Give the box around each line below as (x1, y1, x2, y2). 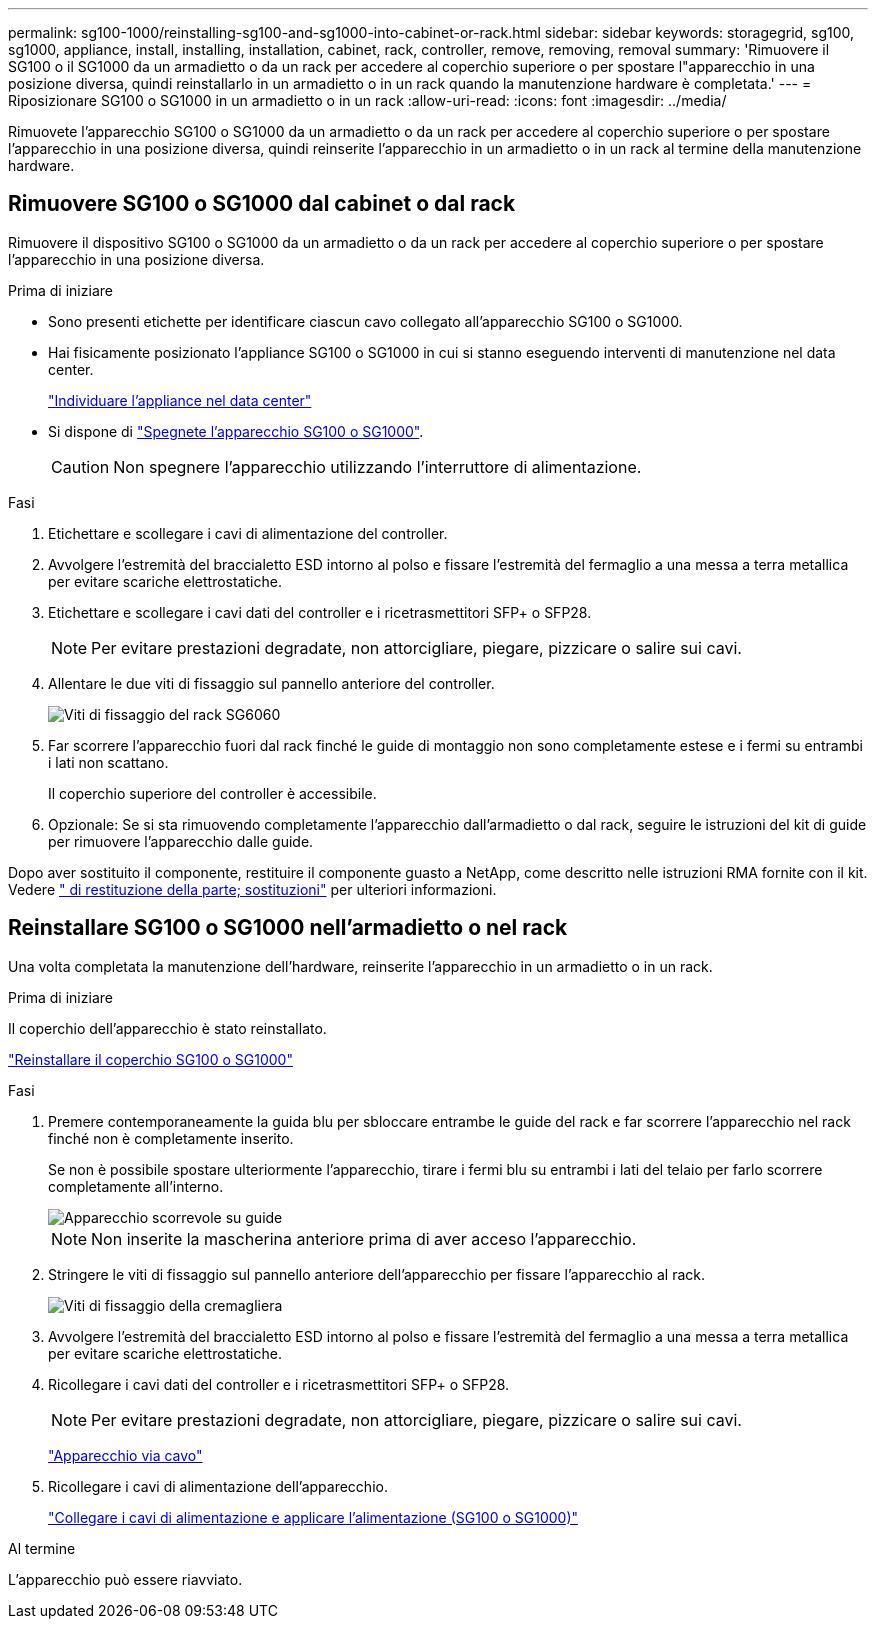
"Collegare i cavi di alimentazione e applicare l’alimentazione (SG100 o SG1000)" (48, 1508, 579, 1526)
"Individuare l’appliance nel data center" (48, 391, 312, 409)
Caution (51, 456, 110, 477)
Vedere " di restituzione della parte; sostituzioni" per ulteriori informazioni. (8, 880, 497, 898)
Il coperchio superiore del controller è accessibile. (48, 784, 377, 802)
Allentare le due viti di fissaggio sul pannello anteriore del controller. (48, 674, 495, 692)
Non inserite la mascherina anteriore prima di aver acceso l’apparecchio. (91, 1228, 637, 1249)
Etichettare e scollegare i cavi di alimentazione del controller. (48, 524, 448, 542)
